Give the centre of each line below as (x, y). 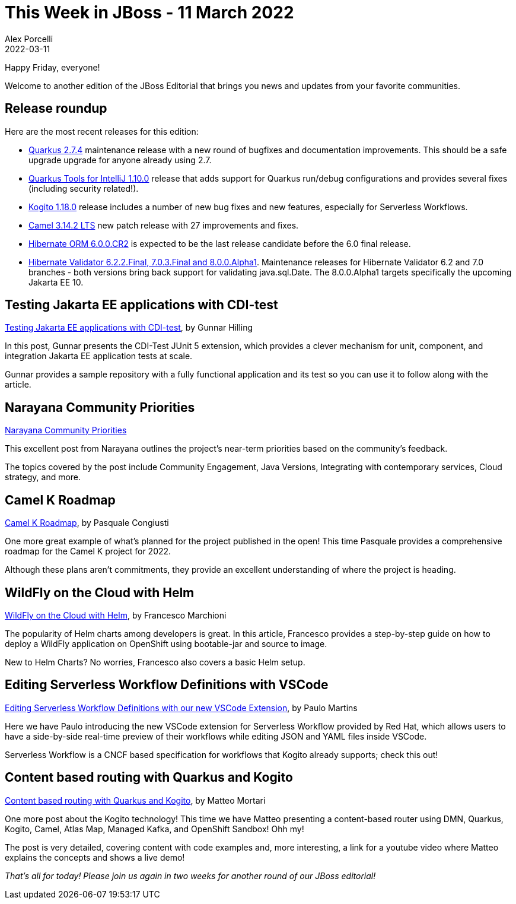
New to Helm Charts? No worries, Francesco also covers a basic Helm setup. (155, 662)
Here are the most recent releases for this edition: (102, 131)
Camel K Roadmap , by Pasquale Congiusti (87, 523)
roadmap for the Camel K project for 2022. (88, 551)
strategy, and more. (43, 477)
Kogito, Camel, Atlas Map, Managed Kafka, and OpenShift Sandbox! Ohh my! (155, 829)
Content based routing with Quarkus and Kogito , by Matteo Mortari (135, 800)
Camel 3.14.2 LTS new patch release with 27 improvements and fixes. (164, 225)
